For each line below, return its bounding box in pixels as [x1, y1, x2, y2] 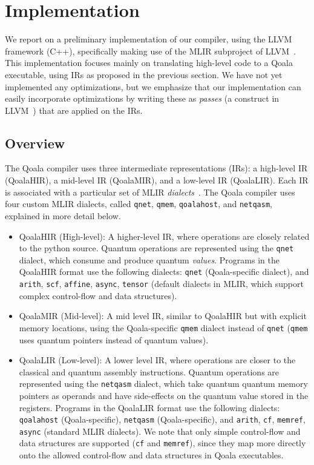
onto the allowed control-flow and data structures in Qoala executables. [19, 449, 284, 461]
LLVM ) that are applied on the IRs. [5, 104, 143, 116]
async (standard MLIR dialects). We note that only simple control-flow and [19, 424, 301, 437]
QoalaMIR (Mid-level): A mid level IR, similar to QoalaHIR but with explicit [19, 309, 307, 322]
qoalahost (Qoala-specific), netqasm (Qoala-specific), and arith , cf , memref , [19, 413, 306, 426]
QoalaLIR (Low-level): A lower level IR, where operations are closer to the [19, 354, 296, 366]
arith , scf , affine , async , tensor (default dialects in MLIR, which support [19, 277, 304, 290]
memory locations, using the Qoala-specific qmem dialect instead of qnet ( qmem [19, 321, 308, 334]
